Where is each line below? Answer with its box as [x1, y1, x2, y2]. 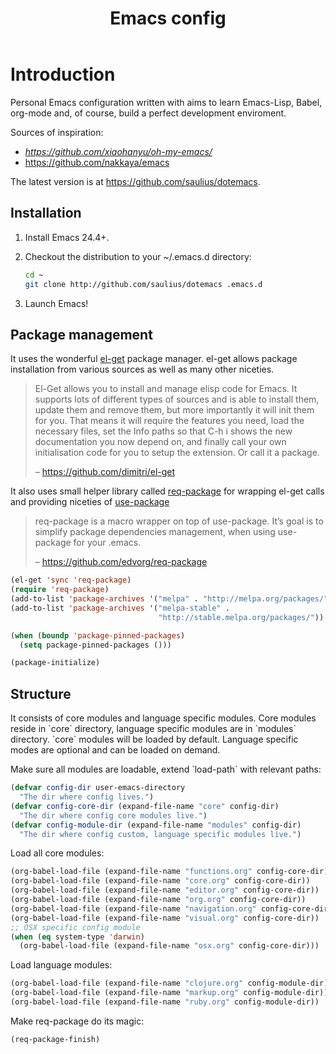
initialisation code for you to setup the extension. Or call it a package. [34, 447, 320, 459]
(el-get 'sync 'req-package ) [10, 575, 132, 586]
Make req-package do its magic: [10, 1015, 145, 1027]
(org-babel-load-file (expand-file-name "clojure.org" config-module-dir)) [10, 978, 333, 989]
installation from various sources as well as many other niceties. [10, 363, 275, 376]
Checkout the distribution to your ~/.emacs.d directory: [24, 250, 252, 262]
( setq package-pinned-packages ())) [19, 640, 172, 650]
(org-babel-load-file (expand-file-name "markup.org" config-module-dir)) [10, 988, 329, 998]
